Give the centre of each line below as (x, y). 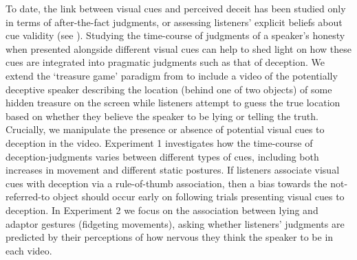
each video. (29, 250)
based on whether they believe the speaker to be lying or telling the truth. (162, 116)
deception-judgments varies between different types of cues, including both (162, 156)
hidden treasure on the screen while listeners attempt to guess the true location (173, 103)
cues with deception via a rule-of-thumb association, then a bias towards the (166, 183)
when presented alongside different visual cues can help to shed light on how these (178, 48)
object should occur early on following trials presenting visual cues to (198, 197)
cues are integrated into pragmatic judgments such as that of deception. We (165, 62)
